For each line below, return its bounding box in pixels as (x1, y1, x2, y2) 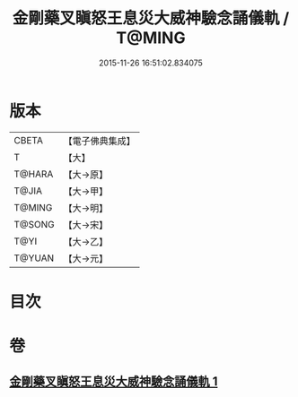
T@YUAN (13, 252, 55, 264)
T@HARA (13, 168, 54, 180)
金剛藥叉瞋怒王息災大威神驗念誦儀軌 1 (9, 374, 218, 390)
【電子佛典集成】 (63, 134, 136, 147)
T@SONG (13, 218, 56, 230)
